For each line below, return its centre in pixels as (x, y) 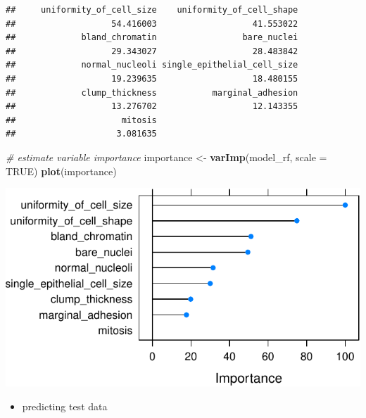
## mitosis (81, 120)
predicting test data (65, 406)
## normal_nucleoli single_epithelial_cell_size (152, 65)
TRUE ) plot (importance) (61, 171)
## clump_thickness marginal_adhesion (152, 93)
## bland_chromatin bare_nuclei (152, 38)
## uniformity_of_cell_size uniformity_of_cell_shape (152, 10)
